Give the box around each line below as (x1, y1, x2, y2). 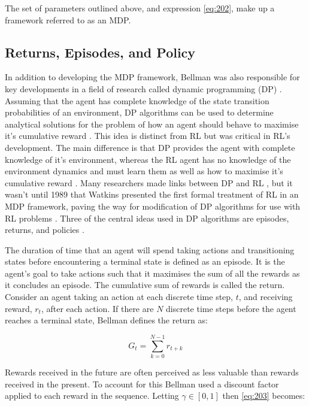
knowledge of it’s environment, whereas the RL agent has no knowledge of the (5, 153, 291, 165)
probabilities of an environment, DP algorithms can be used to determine (5, 106, 274, 119)
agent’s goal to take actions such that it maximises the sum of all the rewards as (5, 266, 300, 279)
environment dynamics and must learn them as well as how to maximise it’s (5, 165, 283, 177)
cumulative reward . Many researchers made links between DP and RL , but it (5, 176, 293, 189)
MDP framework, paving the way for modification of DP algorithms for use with (5, 199, 301, 212)
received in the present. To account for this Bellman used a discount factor (5, 377, 279, 390)
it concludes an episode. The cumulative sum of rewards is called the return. (5, 278, 285, 291)
